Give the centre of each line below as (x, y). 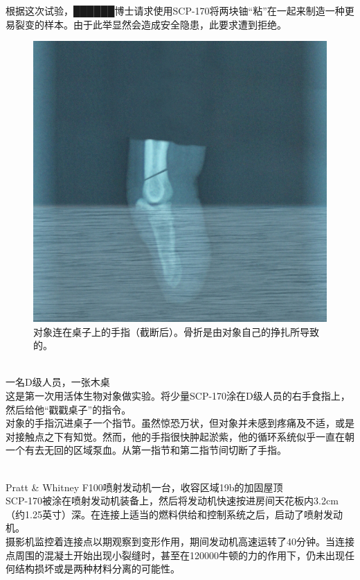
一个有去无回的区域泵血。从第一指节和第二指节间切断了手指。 (146, 450)
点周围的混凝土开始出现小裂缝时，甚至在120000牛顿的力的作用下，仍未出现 (175, 555)
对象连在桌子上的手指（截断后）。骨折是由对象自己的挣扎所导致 (176, 331)
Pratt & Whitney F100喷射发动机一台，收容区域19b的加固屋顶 (144, 487)
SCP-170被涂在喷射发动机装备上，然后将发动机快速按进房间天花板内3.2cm (172, 501)
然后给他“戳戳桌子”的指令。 (69, 409)
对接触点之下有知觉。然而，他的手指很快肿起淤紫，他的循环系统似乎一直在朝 (180, 436)
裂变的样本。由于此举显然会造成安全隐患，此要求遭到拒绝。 (151, 24)
